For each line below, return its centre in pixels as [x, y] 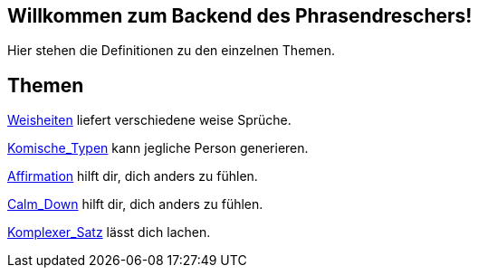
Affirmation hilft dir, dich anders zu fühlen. [133, 176]
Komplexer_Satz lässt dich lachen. [109, 232]
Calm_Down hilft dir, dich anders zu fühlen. [135, 204]
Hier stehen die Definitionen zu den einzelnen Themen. [172, 51]
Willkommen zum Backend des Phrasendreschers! [240, 16]
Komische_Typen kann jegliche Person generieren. [158, 148]
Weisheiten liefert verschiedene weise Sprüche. [149, 120]
